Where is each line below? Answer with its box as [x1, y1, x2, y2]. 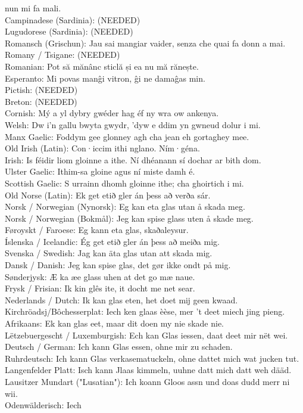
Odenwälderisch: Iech [5, 399, 82, 411]
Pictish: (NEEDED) [5, 83, 78, 96]
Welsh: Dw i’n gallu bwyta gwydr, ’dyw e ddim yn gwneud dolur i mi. [5, 118, 261, 131]
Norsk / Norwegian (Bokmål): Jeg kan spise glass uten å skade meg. [5, 212, 254, 224]
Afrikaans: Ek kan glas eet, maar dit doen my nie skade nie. [5, 317, 224, 330]
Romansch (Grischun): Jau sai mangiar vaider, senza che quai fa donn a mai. [5, 36, 286, 49]
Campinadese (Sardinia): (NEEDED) [5, 13, 140, 26]
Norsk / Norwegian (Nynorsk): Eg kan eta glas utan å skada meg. [5, 200, 245, 213]
